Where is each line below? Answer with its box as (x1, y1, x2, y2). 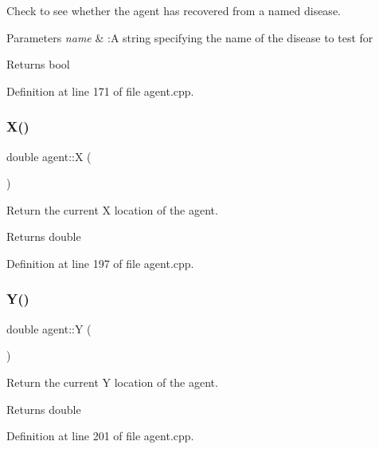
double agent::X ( (6, 148, 92, 164)
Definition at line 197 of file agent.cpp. (6, 254, 194, 271)
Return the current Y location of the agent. (6, 373, 218, 390)
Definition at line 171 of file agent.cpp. (6, 82, 194, 99)
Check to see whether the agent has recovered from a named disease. (6, 2, 341, 18)
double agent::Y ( (6, 320, 92, 337)
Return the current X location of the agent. (6, 201, 218, 218)
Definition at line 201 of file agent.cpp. (6, 427, 194, 444)
